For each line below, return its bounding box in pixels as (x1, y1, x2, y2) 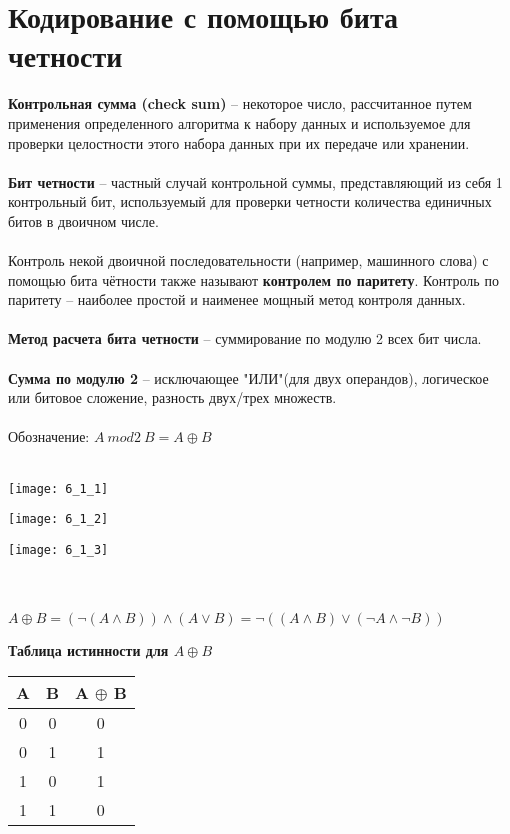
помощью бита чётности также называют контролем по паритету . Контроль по (8, 269, 499, 290)
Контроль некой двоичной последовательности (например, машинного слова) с (8, 250, 489, 271)
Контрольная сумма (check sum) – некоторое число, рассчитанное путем (8, 93, 472, 114)
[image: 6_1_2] (8, 512, 109, 527)
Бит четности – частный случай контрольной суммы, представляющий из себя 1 (8, 171, 503, 192)
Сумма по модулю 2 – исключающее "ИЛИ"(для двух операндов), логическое (8, 367, 489, 388)
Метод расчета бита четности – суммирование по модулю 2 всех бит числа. (8, 328, 482, 349)
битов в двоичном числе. (8, 210, 159, 231)
